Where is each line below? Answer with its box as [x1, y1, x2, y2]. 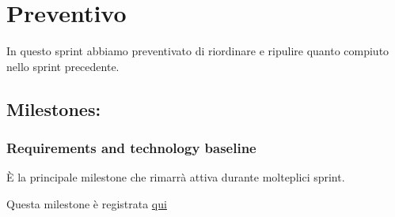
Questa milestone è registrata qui [6, 195, 167, 211]
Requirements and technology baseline [6, 138, 256, 158]
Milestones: [6, 96, 101, 121]
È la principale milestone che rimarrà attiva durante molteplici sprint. [6, 169, 345, 185]
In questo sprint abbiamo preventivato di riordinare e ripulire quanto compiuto [6, 43, 389, 59]
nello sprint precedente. [6, 58, 120, 74]
